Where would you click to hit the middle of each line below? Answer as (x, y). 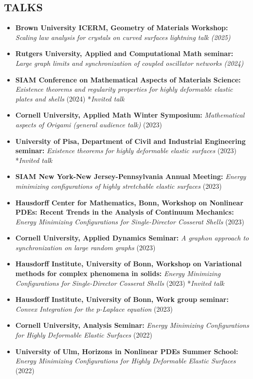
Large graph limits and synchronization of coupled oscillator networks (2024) (129, 63)
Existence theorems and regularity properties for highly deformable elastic (124, 89)
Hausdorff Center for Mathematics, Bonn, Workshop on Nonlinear (129, 202)
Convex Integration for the (55, 309)
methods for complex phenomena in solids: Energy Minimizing (118, 273)
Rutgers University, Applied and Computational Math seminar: (124, 53)
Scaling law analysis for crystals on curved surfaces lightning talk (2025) (123, 37)
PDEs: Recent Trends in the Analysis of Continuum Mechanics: (125, 212)
